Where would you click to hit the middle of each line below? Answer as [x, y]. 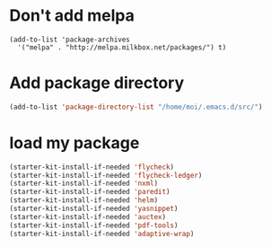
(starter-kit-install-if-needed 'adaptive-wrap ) [102, 234]
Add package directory [97, 83]
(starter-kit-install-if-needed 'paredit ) [90, 192]
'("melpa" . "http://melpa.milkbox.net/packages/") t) [122, 47]
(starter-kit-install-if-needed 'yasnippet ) [94, 209]
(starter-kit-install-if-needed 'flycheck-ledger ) [106, 175]
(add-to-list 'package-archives [70, 40]
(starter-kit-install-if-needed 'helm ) [84, 200]
